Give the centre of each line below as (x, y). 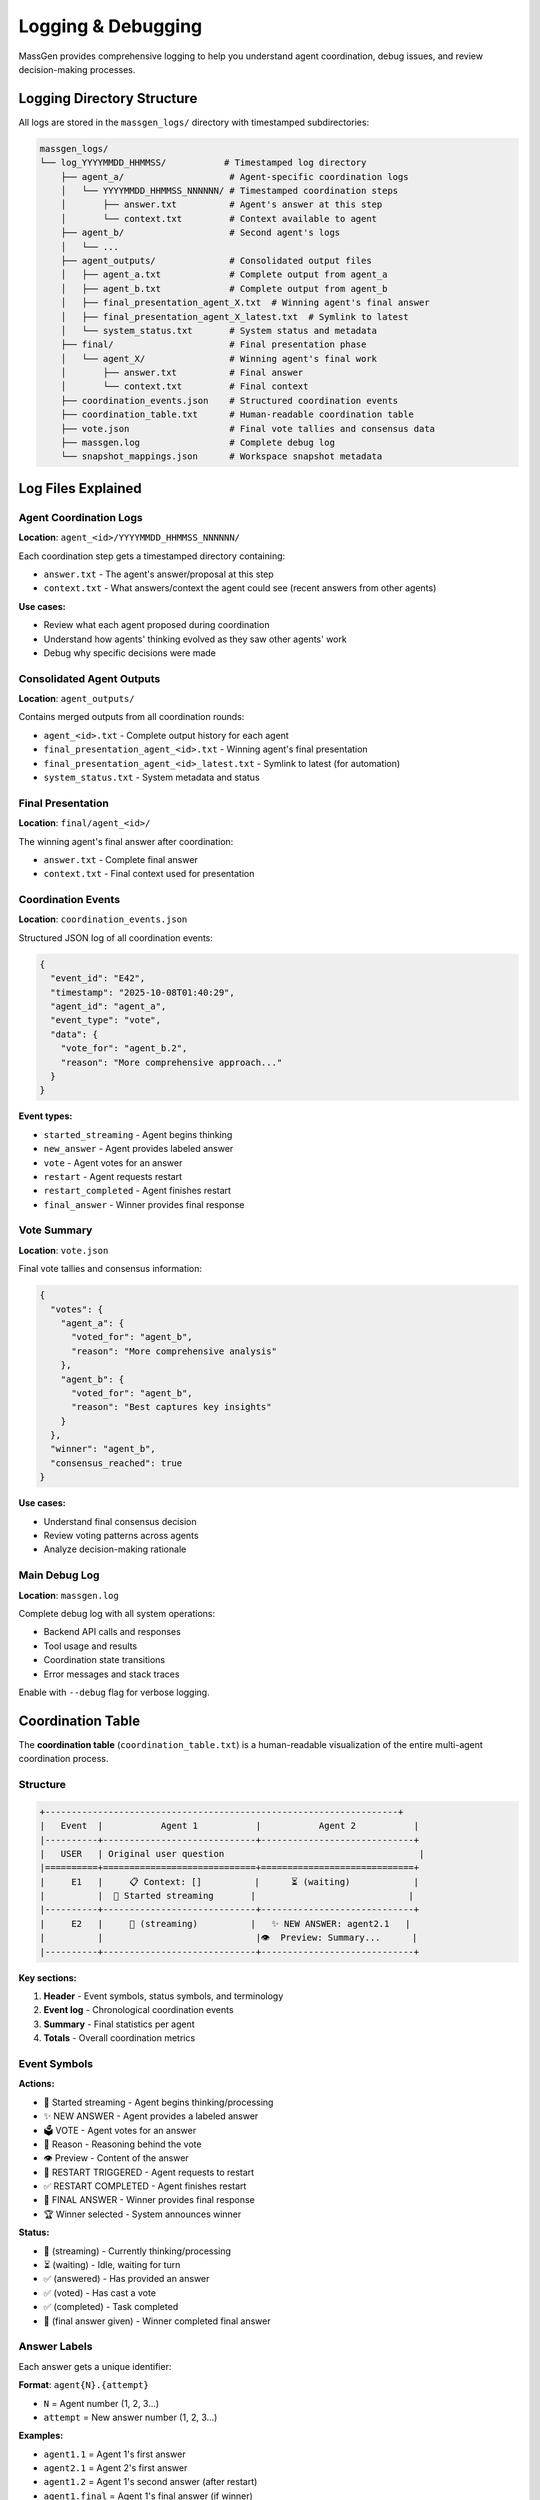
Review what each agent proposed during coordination (156, 625)
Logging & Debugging (110, 26)
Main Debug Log (59, 1575)
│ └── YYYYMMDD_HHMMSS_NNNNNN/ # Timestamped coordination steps (229, 190)
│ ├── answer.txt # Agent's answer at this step (221, 204)
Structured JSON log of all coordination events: (116, 937)
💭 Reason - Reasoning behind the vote (122, 2144)
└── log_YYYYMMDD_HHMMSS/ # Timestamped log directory (203, 163)
